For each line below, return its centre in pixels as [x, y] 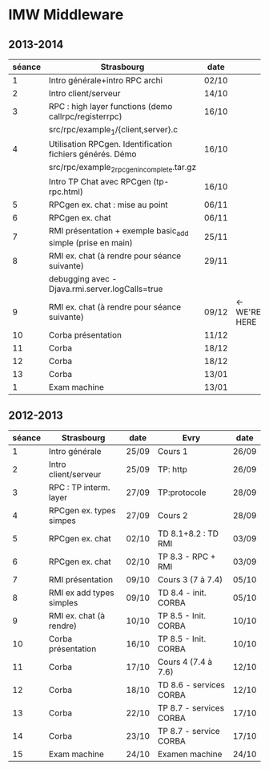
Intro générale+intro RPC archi [105, 80]
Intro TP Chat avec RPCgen [100, 182]
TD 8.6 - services [191, 685]
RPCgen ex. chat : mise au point [108, 205]
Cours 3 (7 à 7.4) [190, 580]
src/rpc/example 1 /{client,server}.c [113, 131]
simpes [62, 521]
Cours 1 [173, 452]
